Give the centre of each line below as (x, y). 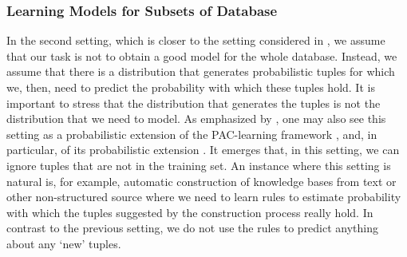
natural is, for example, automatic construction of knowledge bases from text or (202, 181)
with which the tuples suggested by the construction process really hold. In (190, 212)
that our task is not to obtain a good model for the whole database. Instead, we (202, 55)
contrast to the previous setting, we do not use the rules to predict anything (193, 228)
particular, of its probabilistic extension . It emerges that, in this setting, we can (203, 150)
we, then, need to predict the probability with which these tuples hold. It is (191, 87)
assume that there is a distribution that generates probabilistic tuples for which (201, 71)
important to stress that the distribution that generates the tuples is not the (194, 103)
